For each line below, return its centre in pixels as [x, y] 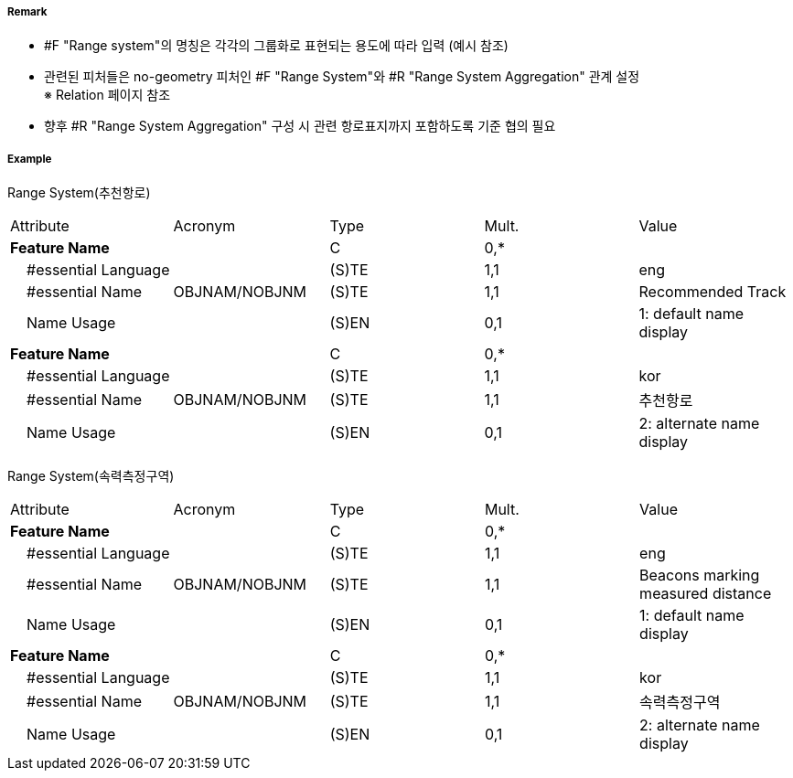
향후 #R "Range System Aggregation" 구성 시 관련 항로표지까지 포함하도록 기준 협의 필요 [300, 126]
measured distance [706, 594]
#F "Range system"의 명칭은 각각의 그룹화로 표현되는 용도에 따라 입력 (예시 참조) [276, 46]
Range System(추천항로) [79, 193]
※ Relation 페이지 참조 [107, 95]
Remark [27, 12]
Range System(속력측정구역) [91, 476]
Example [30, 159]
